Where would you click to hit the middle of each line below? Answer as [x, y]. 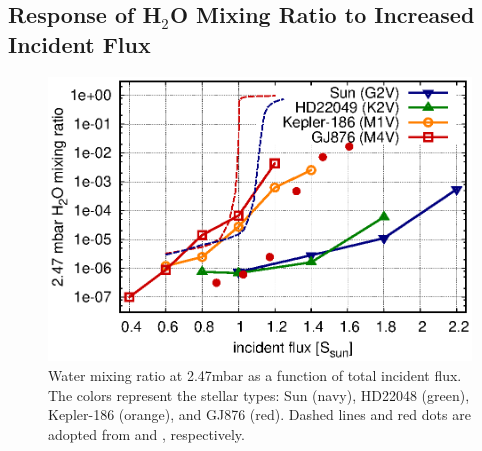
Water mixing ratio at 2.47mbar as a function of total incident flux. [255, 374]
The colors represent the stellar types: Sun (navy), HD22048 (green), [259, 394]
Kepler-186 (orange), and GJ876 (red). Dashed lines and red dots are [259, 414]
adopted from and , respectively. [146, 433]
